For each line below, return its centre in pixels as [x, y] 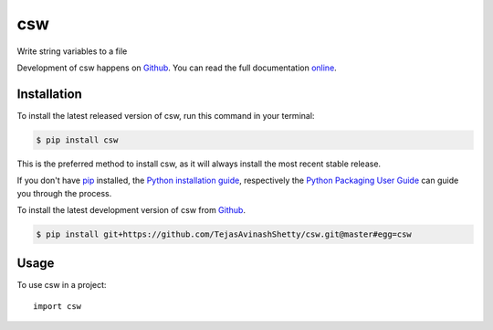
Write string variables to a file [72, 51]
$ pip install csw [77, 140]
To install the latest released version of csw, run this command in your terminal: [166, 115]
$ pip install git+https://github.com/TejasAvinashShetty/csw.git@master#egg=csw [224, 234]
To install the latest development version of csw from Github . [131, 209]
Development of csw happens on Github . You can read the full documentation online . [177, 68]
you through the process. [64, 193]
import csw [58, 306]
